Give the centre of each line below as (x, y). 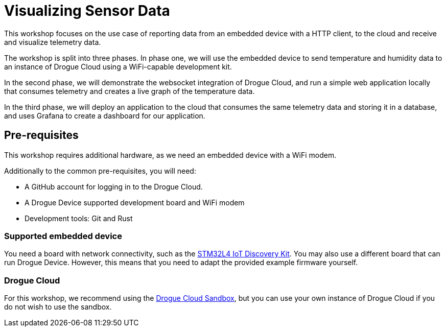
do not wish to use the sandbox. (58, 307)
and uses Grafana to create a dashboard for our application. (105, 115)
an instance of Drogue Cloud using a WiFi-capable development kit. (118, 66)
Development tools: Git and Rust (79, 218)
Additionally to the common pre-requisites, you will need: (100, 171)
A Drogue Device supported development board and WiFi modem (135, 202)
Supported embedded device (63, 236)
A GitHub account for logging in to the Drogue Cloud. (114, 186)
